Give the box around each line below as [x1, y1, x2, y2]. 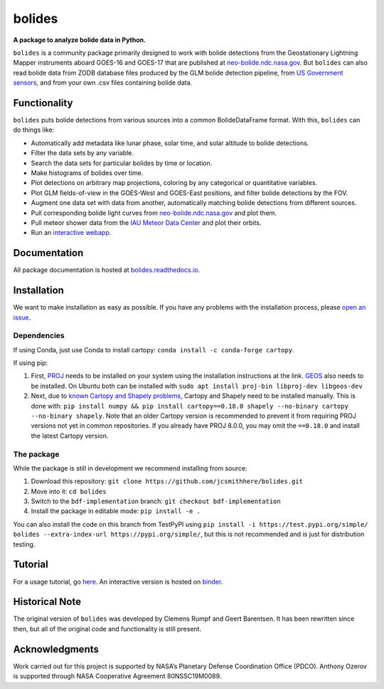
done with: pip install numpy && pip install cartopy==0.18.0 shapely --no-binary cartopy [31, 401, 348, 410]
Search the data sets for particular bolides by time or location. [31, 159, 213, 167]
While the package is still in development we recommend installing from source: [13, 463, 247, 473]
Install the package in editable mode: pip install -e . [31, 507, 201, 515]
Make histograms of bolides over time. [31, 168, 144, 177]
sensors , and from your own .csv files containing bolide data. [13, 78, 193, 87]
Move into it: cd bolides [31, 487, 107, 495]
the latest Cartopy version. [31, 431, 109, 440]
